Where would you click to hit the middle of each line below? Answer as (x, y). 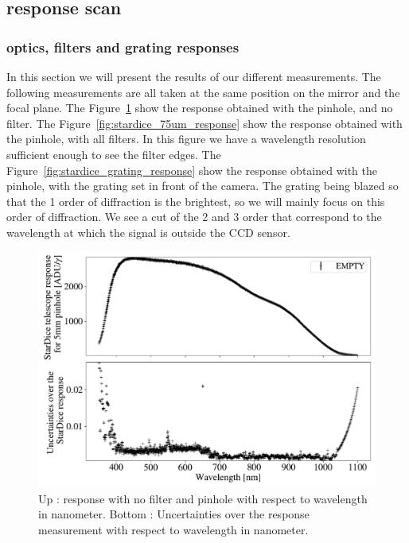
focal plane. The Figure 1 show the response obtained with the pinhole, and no (200, 108)
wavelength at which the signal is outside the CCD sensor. (148, 232)
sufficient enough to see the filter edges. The (114, 154)
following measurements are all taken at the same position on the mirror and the (203, 92)
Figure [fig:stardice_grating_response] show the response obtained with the (192, 170)
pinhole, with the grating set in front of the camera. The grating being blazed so (203, 186)
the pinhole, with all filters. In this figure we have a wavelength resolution (186, 139)
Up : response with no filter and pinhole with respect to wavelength (203, 498)
